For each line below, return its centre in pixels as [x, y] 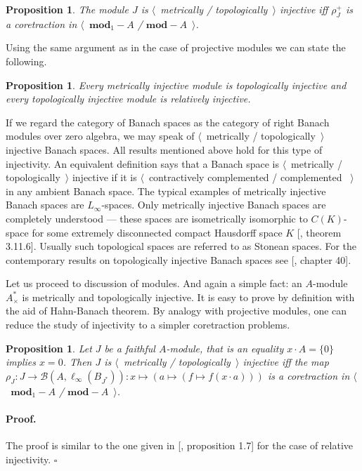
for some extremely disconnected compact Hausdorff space [157, 232]
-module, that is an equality [225, 348]
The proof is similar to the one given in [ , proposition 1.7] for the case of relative [180, 445]
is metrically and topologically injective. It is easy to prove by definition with [188, 297]
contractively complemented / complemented [245, 177]
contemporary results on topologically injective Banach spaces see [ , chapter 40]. [179, 259]
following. [26, 61]
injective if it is [104, 177]
